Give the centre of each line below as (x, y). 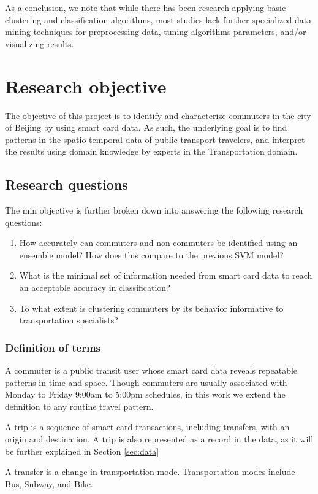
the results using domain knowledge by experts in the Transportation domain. (151, 151)
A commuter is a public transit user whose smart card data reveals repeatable (151, 370)
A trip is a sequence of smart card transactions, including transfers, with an (147, 427)
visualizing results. (40, 43)
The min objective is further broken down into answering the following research (154, 210)
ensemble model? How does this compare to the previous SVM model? (151, 254)
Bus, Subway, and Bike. (49, 483)
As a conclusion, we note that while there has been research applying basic (146, 7)
